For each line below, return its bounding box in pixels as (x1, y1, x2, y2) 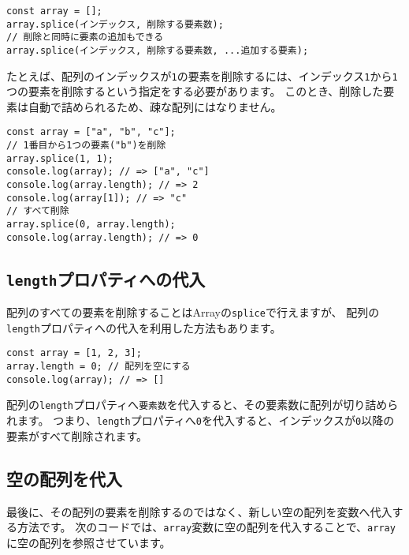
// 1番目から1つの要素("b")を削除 (6, 140, 166, 152)
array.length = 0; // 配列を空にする (6, 361, 191, 373)
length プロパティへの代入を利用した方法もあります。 (6, 319, 281, 336)
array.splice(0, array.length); (6, 219, 176, 231)
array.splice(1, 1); (6, 152, 114, 164)
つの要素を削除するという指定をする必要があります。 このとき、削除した (6, 83, 384, 99)
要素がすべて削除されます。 (6, 427, 148, 444)
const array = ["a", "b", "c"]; (6, 126, 176, 138)
